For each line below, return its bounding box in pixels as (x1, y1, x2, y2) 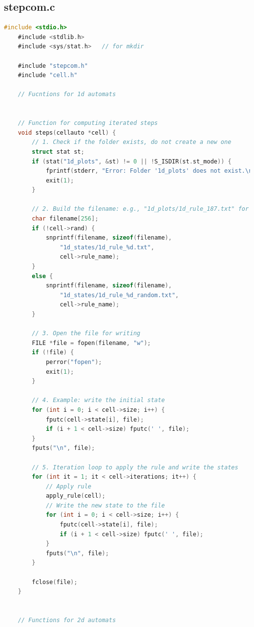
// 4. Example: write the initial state (32, 397, 165, 404)
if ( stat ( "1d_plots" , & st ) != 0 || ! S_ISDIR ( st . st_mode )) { (32, 158, 232, 165)
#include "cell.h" (18, 72, 78, 79)
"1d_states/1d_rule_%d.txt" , (60, 243, 154, 251)
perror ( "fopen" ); (45, 358, 102, 365)
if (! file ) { (32, 349, 74, 356)
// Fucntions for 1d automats (18, 91, 116, 98)
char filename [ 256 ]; (32, 215, 99, 222)
